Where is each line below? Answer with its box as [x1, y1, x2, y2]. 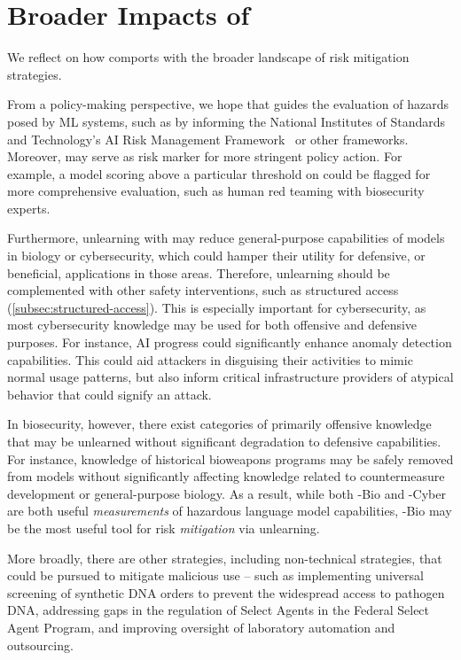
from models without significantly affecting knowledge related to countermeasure [7, 467, 445, 485]
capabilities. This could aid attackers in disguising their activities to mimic [7, 350, 413, 369]
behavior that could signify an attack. [7, 384, 212, 403]
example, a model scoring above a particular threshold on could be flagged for [7, 164, 431, 182]
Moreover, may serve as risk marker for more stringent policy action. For [7, 147, 402, 166]
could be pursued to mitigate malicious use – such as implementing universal [7, 566, 424, 585]
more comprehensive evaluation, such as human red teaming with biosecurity [7, 182, 425, 200]
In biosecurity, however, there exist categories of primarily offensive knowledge [7, 415, 432, 433]
